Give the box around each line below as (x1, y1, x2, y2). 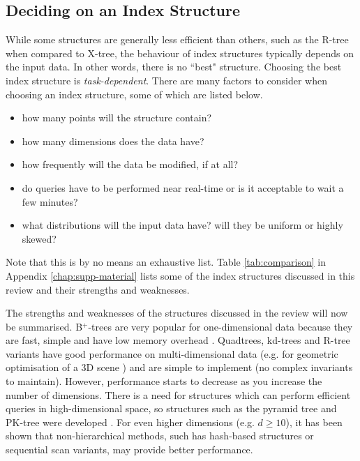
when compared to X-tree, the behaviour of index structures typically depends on (6, 45, 354, 60)
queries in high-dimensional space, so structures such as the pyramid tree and (6, 401, 337, 416)
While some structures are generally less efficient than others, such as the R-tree (6, 32, 349, 47)
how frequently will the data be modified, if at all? (22, 157, 239, 172)
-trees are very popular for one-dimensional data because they (88, 319, 353, 333)
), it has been (285, 414, 343, 429)
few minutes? (22, 194, 78, 209)
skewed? (22, 231, 57, 245)
